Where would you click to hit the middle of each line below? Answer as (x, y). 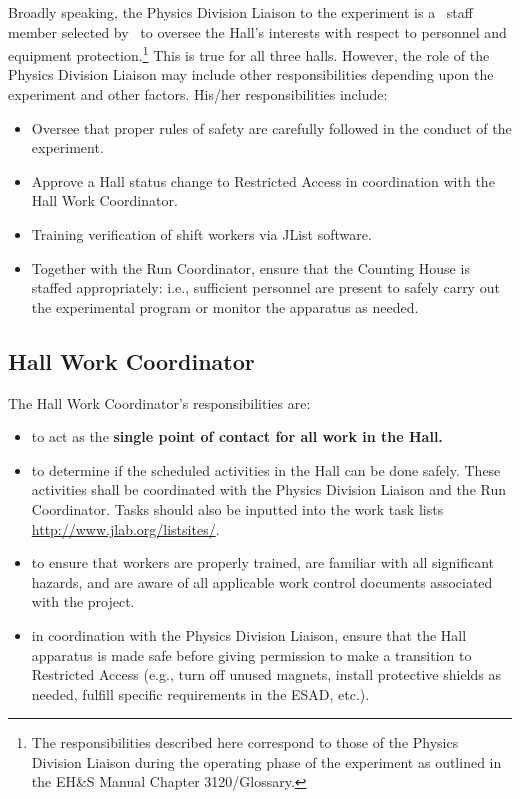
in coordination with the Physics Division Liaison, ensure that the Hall (249, 634)
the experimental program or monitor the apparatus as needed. (225, 306)
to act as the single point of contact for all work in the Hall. (237, 436)
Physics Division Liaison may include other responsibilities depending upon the (251, 74)
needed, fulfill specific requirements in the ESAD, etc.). (200, 693)
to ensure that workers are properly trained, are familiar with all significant (263, 562)
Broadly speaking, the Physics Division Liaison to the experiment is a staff (240, 12)
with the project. (83, 601)
